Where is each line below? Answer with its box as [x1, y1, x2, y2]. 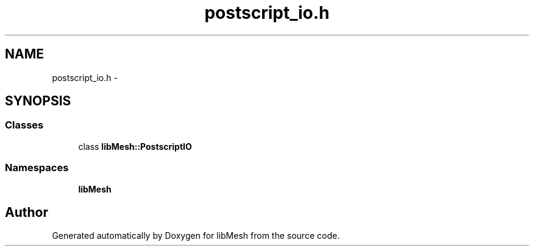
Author [5, 204, 48, 220]
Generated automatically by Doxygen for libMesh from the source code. [52, 230, 340, 241]
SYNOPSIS [5, 93, 71, 109]
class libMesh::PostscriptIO [78, 141, 192, 152]
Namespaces [5, 161, 69, 174]
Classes [5, 119, 44, 132]
